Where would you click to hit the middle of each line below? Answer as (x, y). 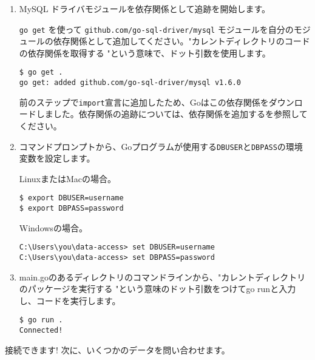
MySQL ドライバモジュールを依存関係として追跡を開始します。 (145, 8)
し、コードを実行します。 (70, 300)
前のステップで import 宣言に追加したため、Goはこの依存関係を (144, 102)
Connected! (41, 331)
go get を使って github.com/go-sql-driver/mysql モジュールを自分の (156, 29)
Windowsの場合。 (53, 227)
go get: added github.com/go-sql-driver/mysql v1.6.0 (130, 83)
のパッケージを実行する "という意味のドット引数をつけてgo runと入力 (157, 289)
